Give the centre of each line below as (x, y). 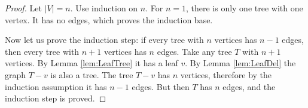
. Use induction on (104, 8)
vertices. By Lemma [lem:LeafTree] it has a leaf (92, 63)
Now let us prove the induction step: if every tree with (104, 40)
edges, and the (249, 86)
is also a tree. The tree (92, 74)
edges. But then (161, 86)
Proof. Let (23, 8)
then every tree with (42, 51)
